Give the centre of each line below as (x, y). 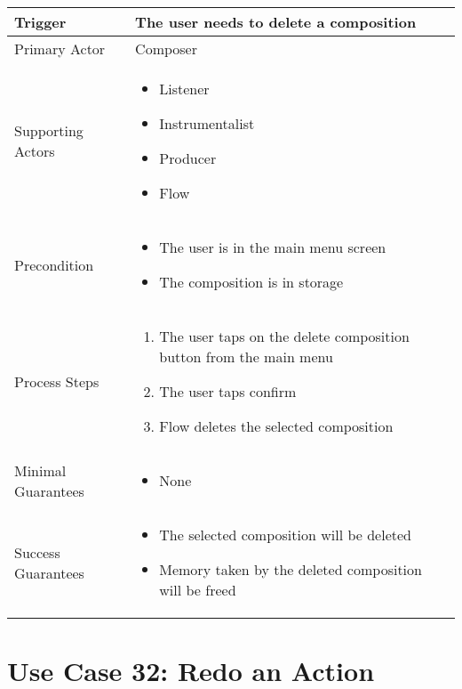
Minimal (40, 470)
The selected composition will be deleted (285, 535)
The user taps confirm (228, 391)
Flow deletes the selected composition (276, 426)
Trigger (40, 22)
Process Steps (57, 381)
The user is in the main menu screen (273, 247)
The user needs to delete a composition (276, 22)
